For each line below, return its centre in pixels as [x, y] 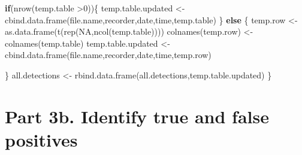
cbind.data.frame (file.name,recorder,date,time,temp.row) [108, 55]
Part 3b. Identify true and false [137, 116]
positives [41, 139]
